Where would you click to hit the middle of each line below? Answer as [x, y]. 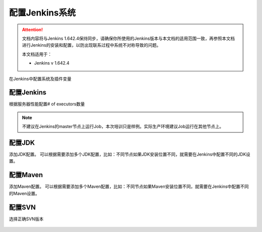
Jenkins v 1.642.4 [52, 63]
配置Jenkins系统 [42, 13]
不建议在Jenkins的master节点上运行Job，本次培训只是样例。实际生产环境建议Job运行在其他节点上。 [123, 127]
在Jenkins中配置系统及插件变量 [40, 79]
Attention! [33, 30]
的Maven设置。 [24, 193]
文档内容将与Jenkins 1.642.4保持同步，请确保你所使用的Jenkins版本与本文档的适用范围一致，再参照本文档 [128, 38]
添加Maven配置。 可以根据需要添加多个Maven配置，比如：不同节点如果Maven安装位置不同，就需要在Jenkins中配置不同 [129, 186]
